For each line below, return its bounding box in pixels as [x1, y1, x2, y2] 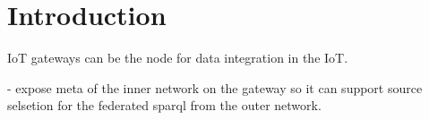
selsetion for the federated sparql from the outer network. [7, 96, 322, 115]
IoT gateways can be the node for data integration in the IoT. [7, 48, 348, 67]
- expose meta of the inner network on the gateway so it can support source [7, 78, 423, 97]
